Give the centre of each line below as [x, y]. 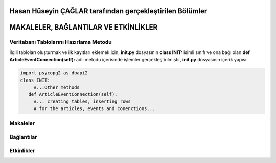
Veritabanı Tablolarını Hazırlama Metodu [61, 42]
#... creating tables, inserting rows [82, 101]
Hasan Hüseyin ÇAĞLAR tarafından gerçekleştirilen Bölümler [108, 11]
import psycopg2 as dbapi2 [54, 73]
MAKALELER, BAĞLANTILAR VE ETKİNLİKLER [84, 27]
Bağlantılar [23, 137]
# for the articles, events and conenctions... [94, 109]
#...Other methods [57, 87]
